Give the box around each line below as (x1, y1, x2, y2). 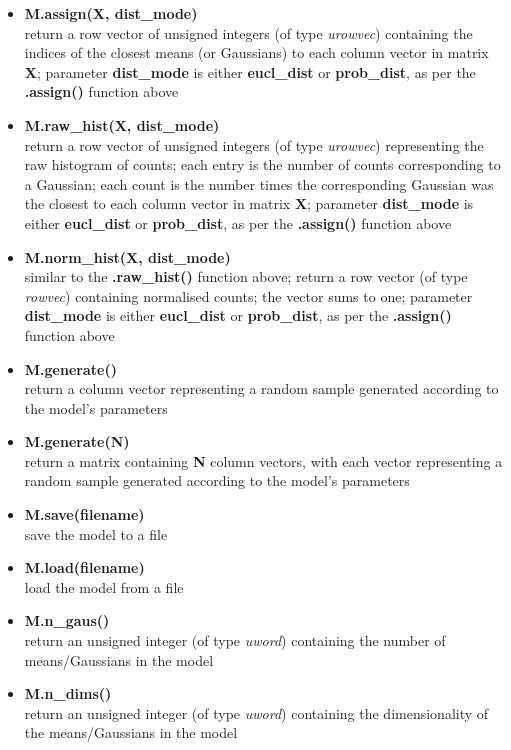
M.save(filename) (24, 504, 145, 525)
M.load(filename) (24, 557, 145, 578)
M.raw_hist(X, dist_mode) (24, 114, 220, 135)
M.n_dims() (24, 683, 112, 704)
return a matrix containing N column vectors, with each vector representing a (24, 450, 503, 471)
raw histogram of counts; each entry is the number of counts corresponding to (24, 154, 501, 175)
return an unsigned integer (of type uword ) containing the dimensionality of (24, 702, 489, 723)
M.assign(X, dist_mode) (24, 3, 198, 23)
